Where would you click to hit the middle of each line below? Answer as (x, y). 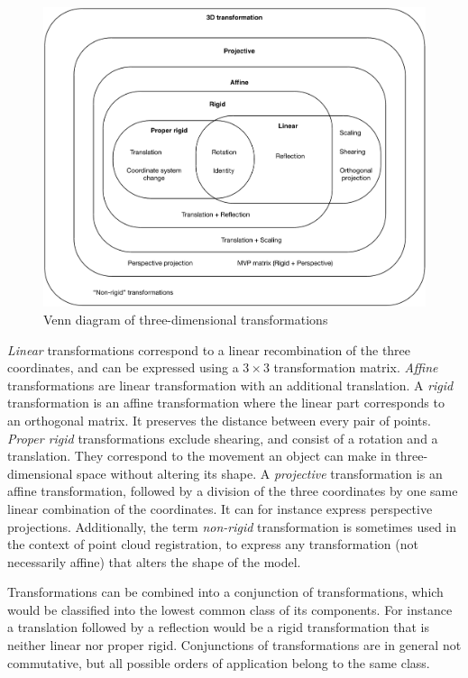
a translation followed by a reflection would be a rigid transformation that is (218, 627)
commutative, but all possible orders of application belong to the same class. (219, 662)
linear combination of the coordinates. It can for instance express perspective (220, 508)
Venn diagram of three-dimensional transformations (186, 319)
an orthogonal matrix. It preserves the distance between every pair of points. (219, 420)
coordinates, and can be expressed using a (123, 367)
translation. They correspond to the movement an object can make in (199, 456)
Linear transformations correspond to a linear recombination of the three (209, 349)
